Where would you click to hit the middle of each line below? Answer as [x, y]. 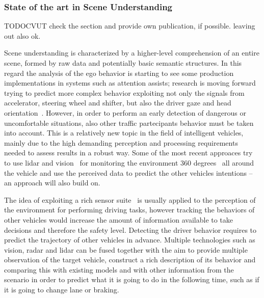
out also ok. [22, 35]
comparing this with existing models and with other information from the [119, 269]
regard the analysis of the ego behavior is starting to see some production [119, 73]
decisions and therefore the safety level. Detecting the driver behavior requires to [130, 229]
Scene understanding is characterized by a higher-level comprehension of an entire [132, 53]
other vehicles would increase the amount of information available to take [119, 219]
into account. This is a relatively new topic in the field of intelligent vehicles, [124, 133]
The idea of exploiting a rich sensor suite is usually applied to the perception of [130, 199]
